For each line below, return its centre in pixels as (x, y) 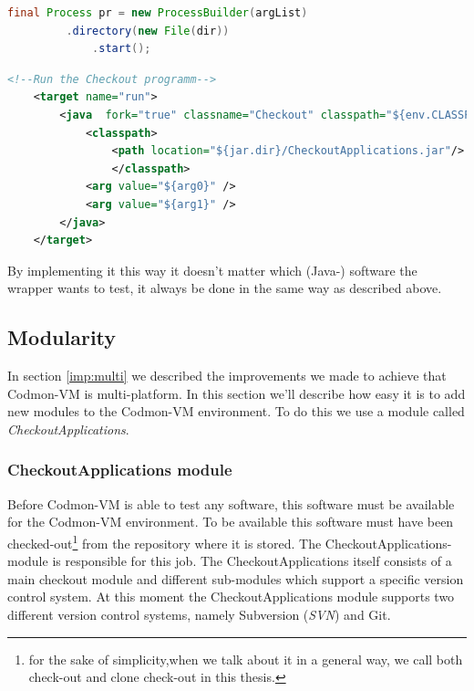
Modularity (62, 337)
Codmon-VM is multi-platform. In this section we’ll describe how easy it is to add (237, 393)
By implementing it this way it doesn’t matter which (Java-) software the (212, 270)
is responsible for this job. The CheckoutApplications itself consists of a (252, 561)
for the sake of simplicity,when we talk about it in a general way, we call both (246, 659)
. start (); (122, 49)
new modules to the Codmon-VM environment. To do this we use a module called (236, 411)
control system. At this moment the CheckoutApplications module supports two (231, 597)
